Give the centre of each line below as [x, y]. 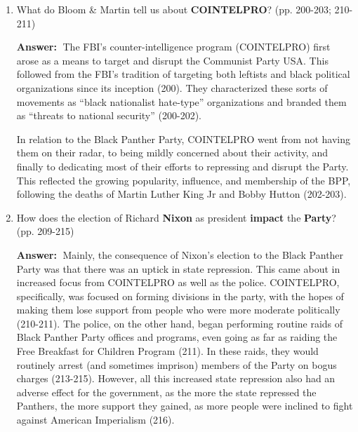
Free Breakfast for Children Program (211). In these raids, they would [167, 351]
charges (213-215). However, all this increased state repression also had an [176, 378]
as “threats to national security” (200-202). [109, 115]
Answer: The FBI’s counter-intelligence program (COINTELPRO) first [173, 47]
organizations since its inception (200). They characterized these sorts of [172, 87]
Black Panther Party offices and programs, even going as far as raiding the [177, 337]
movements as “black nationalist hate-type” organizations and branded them [181, 101]
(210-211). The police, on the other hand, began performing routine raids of [180, 323]
